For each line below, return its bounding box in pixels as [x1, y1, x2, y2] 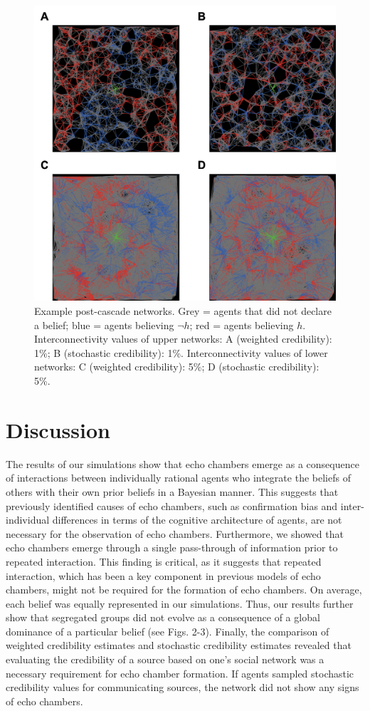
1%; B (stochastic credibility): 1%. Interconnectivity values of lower [34, 345, 328, 360]
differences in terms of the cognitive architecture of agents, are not [52, 512, 342, 527]
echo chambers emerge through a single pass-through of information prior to [6, 540, 338, 555]
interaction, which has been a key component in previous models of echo [6, 568, 321, 583]
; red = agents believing [189, 317, 294, 332]
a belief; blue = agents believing [34, 317, 174, 332]
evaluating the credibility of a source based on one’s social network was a [6, 652, 324, 667]
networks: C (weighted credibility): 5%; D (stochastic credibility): [34, 359, 319, 374]
